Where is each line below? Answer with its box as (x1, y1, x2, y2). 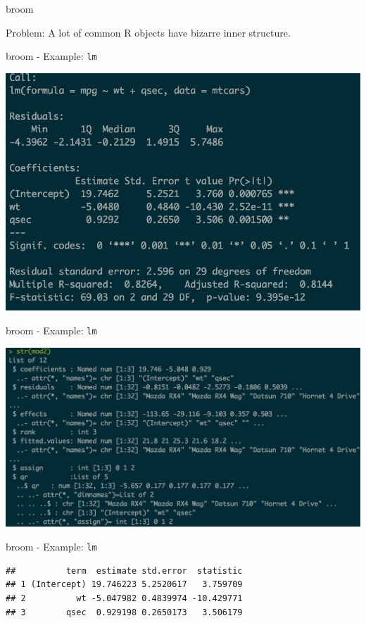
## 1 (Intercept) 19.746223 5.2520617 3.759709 (6, 579, 243, 590)
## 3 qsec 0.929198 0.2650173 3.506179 (6, 607, 243, 617)
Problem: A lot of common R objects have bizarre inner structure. (6, 25, 291, 39)
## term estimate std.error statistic (6, 565, 243, 576)
